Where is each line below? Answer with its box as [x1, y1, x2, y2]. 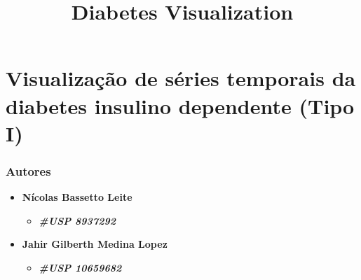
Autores [6, 162, 51, 179]
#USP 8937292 [39, 213, 116, 227]
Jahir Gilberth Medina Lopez [22, 237, 168, 251]
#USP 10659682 [39, 260, 122, 274]
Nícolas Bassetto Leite [22, 190, 132, 204]
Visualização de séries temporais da [6, 64, 356, 92]
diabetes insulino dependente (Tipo [6, 91, 355, 120]
